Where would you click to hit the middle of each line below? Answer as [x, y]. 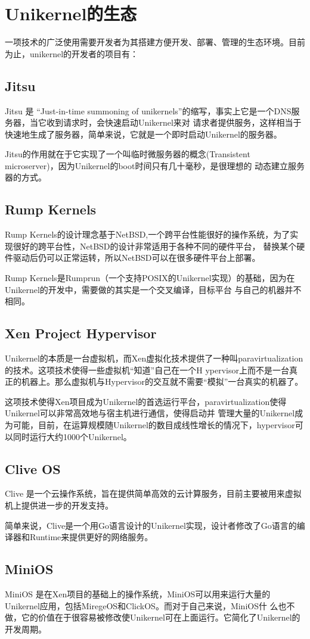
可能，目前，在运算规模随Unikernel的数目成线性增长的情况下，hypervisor [154, 425]
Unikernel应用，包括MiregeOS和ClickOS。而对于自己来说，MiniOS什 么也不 [150, 605]
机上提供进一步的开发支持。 [59, 505]
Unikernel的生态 [71, 13]
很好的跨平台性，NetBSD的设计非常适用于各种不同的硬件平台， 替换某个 [155, 246]
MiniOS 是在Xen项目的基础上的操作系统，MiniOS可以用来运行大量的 [138, 593]
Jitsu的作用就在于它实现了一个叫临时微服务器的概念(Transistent [128, 154]
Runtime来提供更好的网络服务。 [91, 537]
